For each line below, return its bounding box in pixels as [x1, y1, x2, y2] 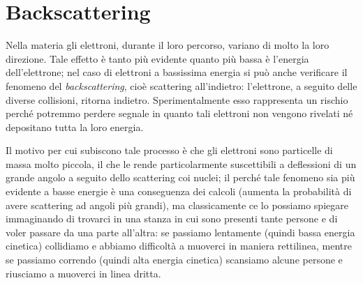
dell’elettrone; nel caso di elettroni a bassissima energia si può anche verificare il [6, 65, 348, 79]
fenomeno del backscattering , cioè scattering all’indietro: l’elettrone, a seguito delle [6, 78, 357, 93]
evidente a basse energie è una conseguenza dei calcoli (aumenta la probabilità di [6, 184, 352, 199]
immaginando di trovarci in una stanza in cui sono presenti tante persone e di [6, 211, 338, 226]
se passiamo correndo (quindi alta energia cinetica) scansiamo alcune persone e [6, 252, 343, 267]
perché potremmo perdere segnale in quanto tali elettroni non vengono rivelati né [6, 106, 353, 121]
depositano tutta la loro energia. [6, 119, 144, 134]
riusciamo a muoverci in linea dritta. [6, 266, 161, 280]
